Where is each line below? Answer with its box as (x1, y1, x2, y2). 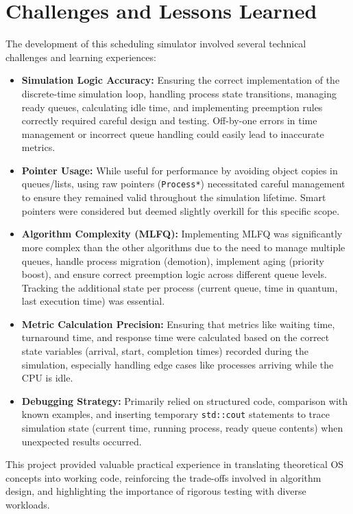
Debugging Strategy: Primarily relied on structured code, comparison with (21, 393, 348, 408)
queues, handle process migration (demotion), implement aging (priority (21, 253, 324, 268)
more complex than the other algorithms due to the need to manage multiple (21, 240, 345, 254)
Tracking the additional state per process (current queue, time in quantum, (21, 280, 338, 294)
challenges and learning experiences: (5, 49, 156, 64)
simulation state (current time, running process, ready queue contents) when (21, 421, 343, 435)
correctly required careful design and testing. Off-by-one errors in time (21, 113, 317, 128)
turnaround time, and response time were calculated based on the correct (21, 330, 330, 344)
